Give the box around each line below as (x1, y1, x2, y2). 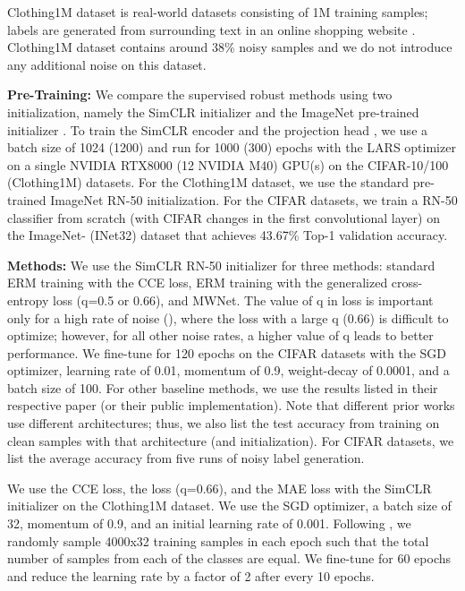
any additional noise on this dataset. (7, 55, 207, 73)
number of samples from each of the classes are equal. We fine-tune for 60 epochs (7, 549, 452, 568)
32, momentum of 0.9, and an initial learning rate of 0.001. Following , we (7, 514, 411, 533)
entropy (7, 290, 49, 309)
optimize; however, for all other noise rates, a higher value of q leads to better (7, 326, 434, 345)
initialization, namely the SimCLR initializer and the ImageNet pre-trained (7, 102, 419, 121)
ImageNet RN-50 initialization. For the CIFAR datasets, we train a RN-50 (50, 190, 458, 209)
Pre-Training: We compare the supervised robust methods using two (7, 85, 393, 104)
